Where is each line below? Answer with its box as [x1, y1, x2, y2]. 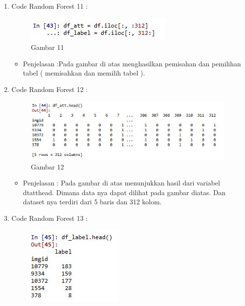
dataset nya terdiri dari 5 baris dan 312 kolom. [23, 197, 162, 207]
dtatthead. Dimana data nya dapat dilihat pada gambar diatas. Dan [23, 187, 226, 197]
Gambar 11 [31, 42, 64, 52]
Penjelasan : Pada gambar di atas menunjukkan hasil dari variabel [23, 178, 220, 188]
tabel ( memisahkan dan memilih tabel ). [23, 68, 145, 78]
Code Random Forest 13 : [11, 213, 88, 223]
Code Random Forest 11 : [11, 1, 88, 11]
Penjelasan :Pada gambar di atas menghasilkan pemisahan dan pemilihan [23, 58, 241, 68]
